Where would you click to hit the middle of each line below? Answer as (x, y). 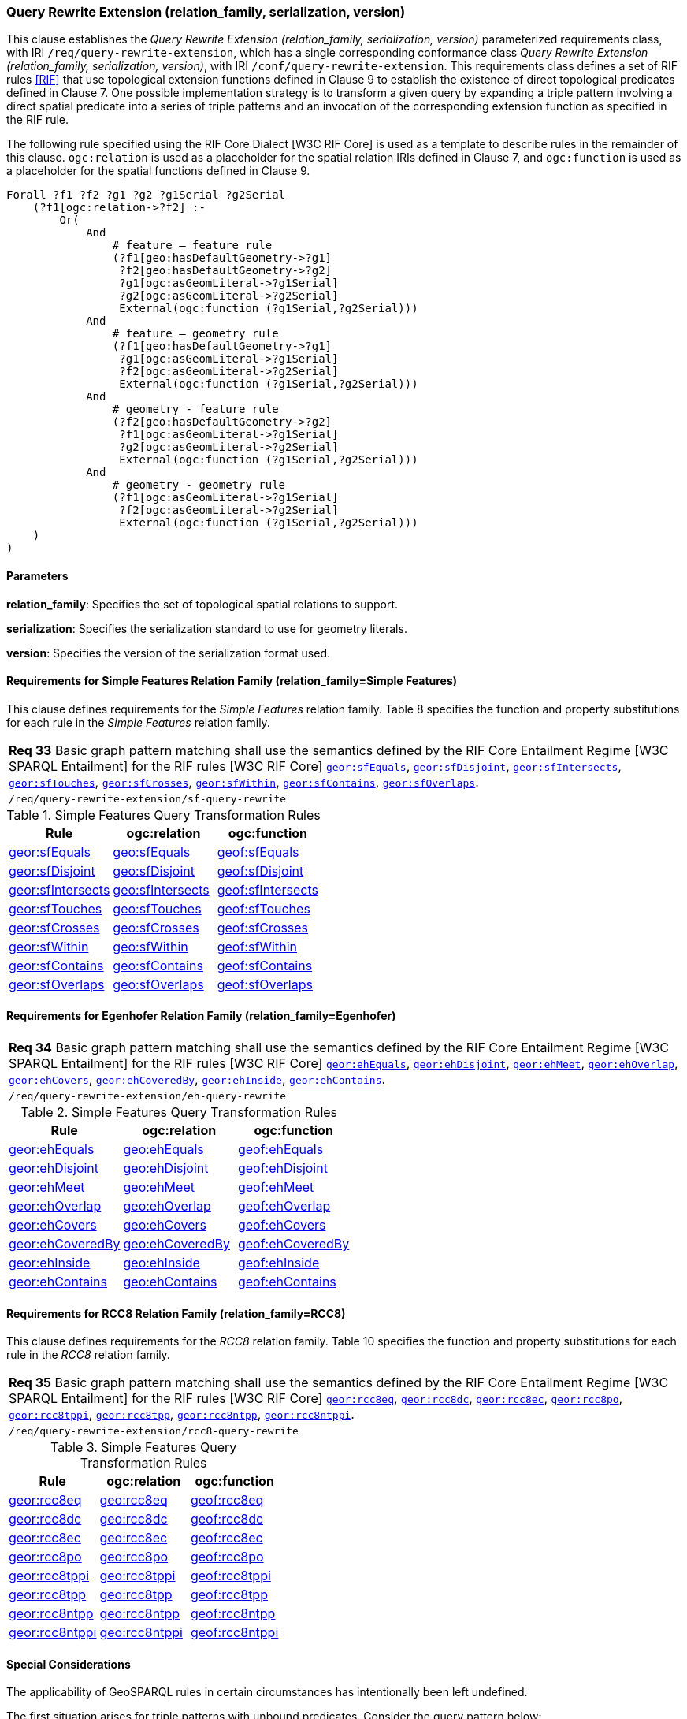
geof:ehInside (279, 1263)
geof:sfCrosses (263, 927)
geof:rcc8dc (227, 1519)
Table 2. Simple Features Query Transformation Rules (179, 1113)
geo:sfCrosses (156, 927)
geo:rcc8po (134, 1557)
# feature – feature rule (192, 246)
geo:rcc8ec (134, 1538)
